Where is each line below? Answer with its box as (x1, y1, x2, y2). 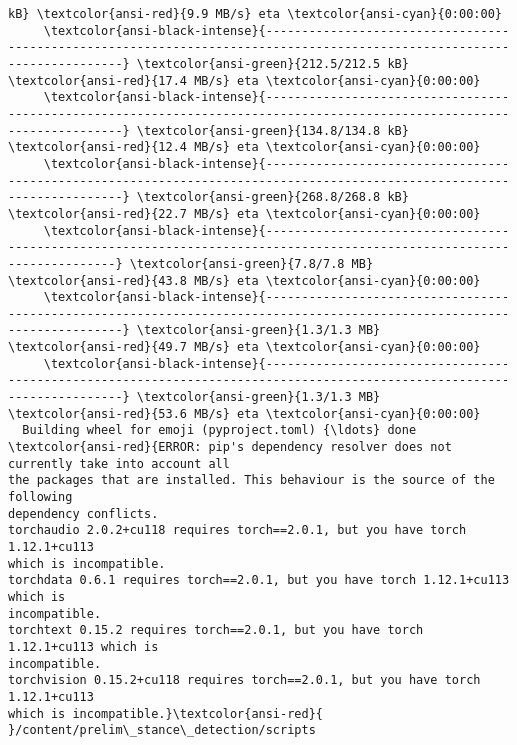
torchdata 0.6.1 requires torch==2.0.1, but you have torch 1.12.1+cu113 (8, 573, 510, 588)
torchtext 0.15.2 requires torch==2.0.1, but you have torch (8, 623, 424, 638)
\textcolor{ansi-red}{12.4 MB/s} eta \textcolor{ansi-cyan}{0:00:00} (8, 140, 481, 155)
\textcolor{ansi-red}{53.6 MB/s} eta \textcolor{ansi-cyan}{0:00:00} (8, 406, 481, 421)
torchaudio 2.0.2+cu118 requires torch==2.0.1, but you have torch (8, 523, 467, 538)
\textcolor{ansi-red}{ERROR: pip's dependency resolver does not (8, 440, 452, 455)
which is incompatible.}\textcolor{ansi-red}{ (8, 706, 323, 721)
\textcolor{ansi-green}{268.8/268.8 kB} (136, 190, 409, 205)
